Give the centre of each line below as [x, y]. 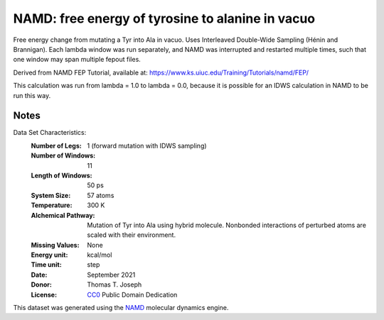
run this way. [32, 95]
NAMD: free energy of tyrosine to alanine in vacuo [164, 18]
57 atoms [101, 195]
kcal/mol [100, 255]
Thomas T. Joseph [114, 285]
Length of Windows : [62, 175]
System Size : [51, 195]
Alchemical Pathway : [63, 215]
